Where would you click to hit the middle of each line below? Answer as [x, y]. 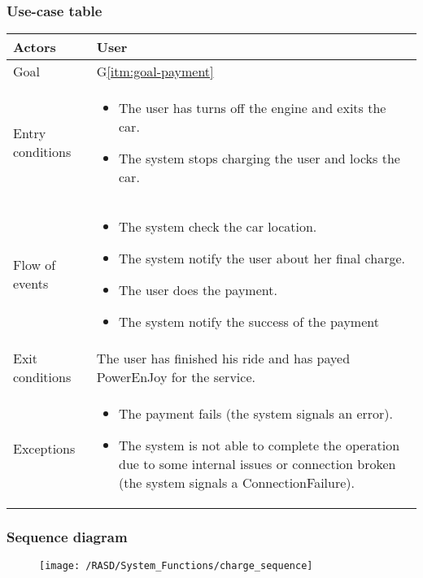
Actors [35, 47]
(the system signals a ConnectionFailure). [237, 483]
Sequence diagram [67, 537]
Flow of [35, 265]
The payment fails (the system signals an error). [256, 414]
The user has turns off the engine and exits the [253, 108]
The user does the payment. [198, 290]
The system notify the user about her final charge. [262, 259]
